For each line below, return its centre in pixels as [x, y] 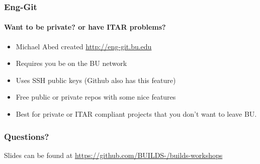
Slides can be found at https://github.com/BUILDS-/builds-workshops [113, 155]
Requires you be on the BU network [71, 63]
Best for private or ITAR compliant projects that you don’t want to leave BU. [136, 114]
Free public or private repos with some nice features [96, 97]
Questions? [27, 136]
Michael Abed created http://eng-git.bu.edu [84, 46]
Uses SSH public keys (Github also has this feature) [96, 80]
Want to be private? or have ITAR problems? [85, 27]
